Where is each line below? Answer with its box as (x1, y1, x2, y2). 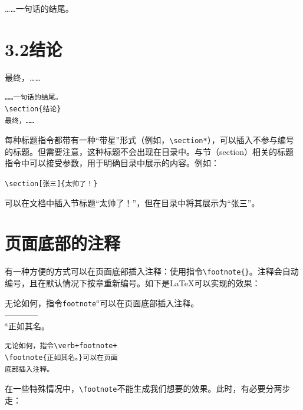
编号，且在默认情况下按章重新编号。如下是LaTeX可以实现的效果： (5, 276, 261, 289)
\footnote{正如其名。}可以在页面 (5, 353, 118, 362)
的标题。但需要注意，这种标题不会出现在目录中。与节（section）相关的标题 (5, 145, 294, 157)
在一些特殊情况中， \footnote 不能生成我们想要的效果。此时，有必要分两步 (5, 382, 291, 395)
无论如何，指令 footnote (5, 296, 97, 309)
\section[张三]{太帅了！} (5, 179, 98, 188)
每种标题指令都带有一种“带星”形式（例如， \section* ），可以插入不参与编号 (5, 134, 294, 146)
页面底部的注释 (5, 231, 121, 255)
